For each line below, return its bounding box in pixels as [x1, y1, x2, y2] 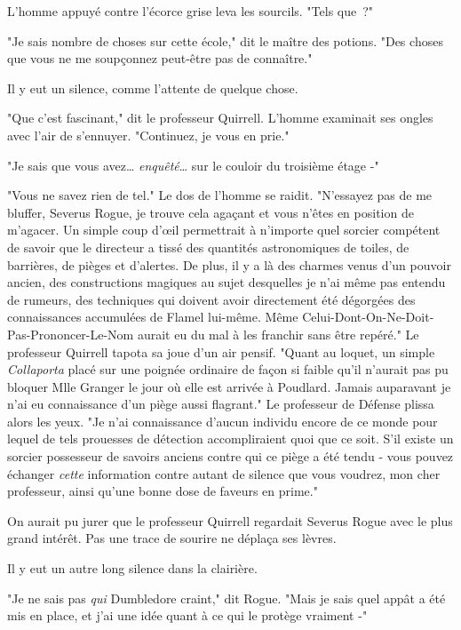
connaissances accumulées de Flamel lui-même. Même [7, 307, 298, 326]
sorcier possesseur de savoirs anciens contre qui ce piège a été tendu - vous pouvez [7, 447, 454, 466]
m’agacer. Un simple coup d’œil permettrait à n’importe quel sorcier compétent [7, 220, 441, 239]
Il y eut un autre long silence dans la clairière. [7, 559, 258, 578]
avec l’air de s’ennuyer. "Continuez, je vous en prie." [7, 125, 290, 144]
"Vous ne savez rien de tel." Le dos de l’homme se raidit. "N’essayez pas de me [7, 186, 433, 204]
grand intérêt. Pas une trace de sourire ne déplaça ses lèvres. [7, 529, 337, 547]
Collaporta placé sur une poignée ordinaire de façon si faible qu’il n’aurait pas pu [7, 360, 449, 379]
